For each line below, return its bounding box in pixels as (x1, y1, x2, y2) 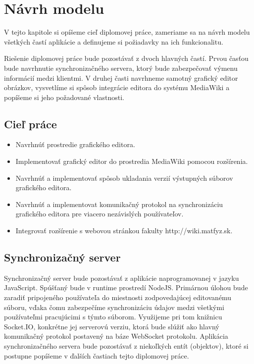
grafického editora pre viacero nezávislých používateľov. (15, 208, 184, 219)
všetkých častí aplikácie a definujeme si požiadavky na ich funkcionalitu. (4, 36, 223, 47)
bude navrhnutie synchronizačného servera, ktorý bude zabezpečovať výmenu (4, 62, 238, 73)
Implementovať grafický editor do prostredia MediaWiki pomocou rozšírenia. (15, 156, 248, 166)
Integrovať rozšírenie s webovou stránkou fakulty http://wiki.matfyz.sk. (15, 225, 233, 236)
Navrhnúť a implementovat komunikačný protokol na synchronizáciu (15, 199, 223, 209)
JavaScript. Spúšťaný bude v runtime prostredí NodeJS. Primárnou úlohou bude (4, 282, 248, 293)
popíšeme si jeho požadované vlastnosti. (4, 92, 124, 102)
